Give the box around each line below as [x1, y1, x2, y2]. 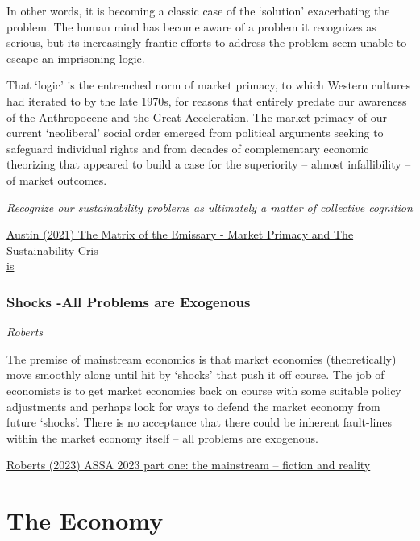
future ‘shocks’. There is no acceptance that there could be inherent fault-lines [6, 414, 393, 431]
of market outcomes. [6, 171, 107, 188]
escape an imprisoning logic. [6, 49, 145, 66]
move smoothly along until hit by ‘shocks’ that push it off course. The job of [6, 366, 385, 383]
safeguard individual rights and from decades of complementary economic [6, 139, 369, 156]
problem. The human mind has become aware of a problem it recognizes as [6, 18, 376, 35]
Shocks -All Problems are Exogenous [6, 291, 251, 311]
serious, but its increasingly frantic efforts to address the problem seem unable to [6, 34, 407, 51]
